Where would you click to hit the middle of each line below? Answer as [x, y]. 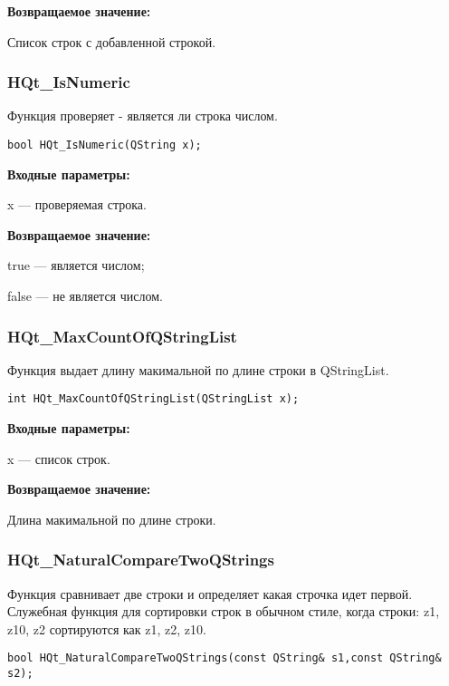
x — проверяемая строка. [77, 204]
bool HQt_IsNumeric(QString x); [105, 145]
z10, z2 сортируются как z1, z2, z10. [107, 628]
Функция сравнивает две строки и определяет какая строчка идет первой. [210, 593]
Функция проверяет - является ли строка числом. [143, 116]
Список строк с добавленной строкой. [112, 41]
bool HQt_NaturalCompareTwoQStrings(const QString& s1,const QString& [224, 658]
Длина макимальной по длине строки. [112, 519]
